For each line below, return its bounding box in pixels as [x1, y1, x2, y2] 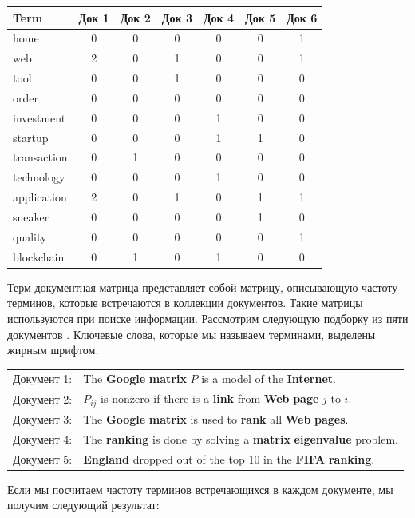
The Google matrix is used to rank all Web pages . [83, 410, 349, 427]
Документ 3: [13, 410, 73, 427]
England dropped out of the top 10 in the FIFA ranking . [83, 450, 375, 467]
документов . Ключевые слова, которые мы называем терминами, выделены [7, 325, 376, 342]
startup [13, 129, 49, 145]
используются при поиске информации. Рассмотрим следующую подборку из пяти [7, 309, 409, 326]
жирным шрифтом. [7, 341, 99, 358]
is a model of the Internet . [201, 370, 336, 387]
